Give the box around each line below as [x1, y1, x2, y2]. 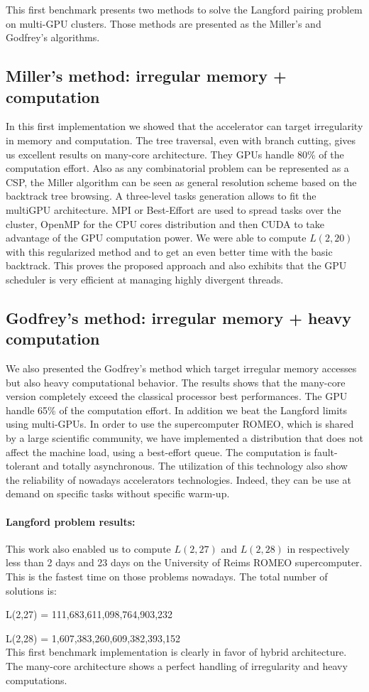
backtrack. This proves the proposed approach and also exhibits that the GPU [6, 258, 347, 273]
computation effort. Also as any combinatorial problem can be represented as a [6, 161, 349, 175]
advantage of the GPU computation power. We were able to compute [6, 230, 307, 245]
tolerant [6, 458, 40, 473]
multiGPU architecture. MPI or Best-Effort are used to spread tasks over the [6, 202, 341, 217]
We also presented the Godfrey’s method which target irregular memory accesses [6, 361, 357, 376]
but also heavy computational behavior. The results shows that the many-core [6, 374, 346, 389]
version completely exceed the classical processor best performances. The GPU [6, 389, 348, 404]
